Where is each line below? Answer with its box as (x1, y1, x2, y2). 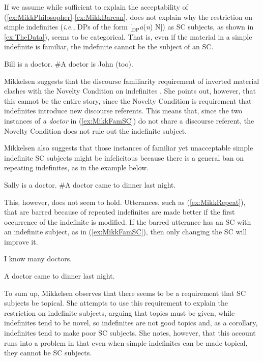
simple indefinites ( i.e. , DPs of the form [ (4, 21, 132, 32)
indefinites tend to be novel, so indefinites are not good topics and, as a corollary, (4, 317, 258, 328)
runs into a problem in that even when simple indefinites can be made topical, (4, 337, 248, 348)
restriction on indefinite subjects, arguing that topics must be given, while (4, 307, 235, 318)
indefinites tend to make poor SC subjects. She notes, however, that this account (4, 327, 256, 338)
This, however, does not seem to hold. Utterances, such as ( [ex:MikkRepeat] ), (4, 196, 246, 207)
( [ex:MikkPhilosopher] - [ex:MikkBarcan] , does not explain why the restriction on (4, 11, 253, 22)
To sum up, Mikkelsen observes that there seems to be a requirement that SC (4, 287, 246, 298)
